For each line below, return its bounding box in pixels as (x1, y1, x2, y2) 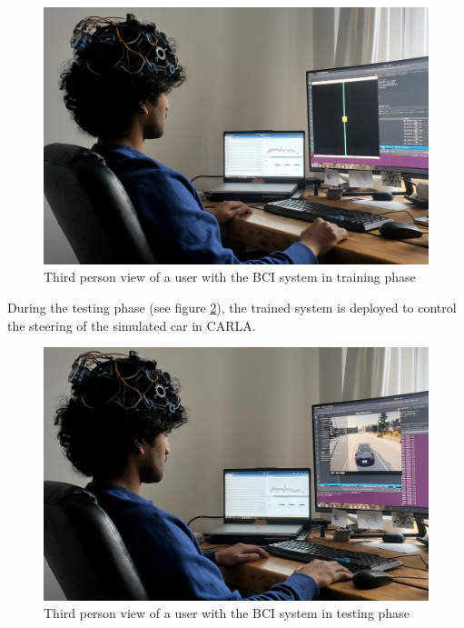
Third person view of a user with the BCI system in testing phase (44, 603, 410, 623)
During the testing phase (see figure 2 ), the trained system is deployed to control (7, 297, 457, 316)
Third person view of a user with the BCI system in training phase (44, 267, 416, 286)
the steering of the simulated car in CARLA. (7, 315, 256, 334)
